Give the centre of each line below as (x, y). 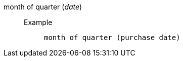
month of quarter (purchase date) (112, 37)
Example (38, 22)
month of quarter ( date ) (43, 7)
